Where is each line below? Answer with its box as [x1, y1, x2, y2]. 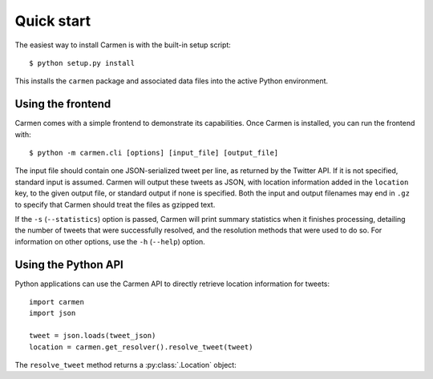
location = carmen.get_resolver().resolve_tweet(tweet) [29, 342, 253, 352]
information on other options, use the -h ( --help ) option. [14, 236, 206, 246]
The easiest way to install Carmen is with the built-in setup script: [14, 40, 232, 50]
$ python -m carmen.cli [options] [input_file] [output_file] [29, 148, 279, 158]
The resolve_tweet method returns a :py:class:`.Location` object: [14, 361, 237, 369]
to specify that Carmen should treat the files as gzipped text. [14, 200, 216, 209]
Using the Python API [14, 257, 123, 272]
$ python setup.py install [29, 58, 136, 67]
